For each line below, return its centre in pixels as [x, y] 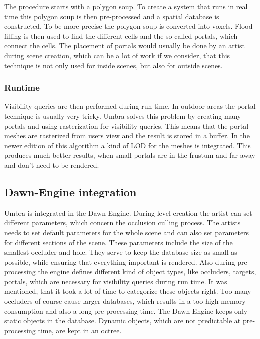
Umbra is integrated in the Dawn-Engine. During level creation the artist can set [128, 213]
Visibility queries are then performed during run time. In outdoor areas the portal [130, 106]
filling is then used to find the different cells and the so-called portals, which [121, 35]
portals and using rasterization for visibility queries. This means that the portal [126, 125]
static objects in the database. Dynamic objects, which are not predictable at [122, 321]
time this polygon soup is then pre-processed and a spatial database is [112, 16]
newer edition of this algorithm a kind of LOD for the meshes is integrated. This [127, 145]
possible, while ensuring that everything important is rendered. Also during [120, 262]
